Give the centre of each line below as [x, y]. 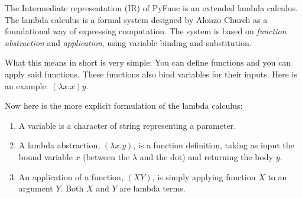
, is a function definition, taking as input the [214, 145]
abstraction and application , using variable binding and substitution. [128, 42]
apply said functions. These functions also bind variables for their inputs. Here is [151, 74]
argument [36, 188]
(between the [106, 156]
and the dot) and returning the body [206, 156]
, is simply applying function [204, 176]
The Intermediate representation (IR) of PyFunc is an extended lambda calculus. [151, 8]
